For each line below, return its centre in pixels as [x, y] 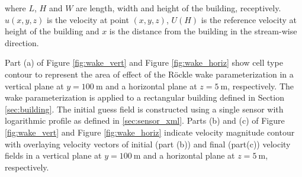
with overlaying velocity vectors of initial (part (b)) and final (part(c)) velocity [148, 144]
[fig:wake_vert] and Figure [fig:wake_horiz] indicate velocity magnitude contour [150, 132]
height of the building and [52, 31]
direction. [22, 42]
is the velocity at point [88, 19]
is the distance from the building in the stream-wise [203, 31]
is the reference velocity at [249, 19]
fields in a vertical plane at [53, 155]
